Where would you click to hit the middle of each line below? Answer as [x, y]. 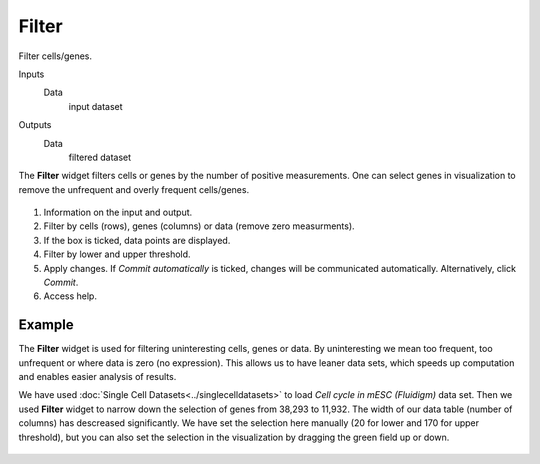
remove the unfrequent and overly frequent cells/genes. [134, 189]
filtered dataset [100, 157]
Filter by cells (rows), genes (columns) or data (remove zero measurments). [199, 226]
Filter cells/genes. [55, 56]
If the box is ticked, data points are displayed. [137, 240]
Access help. [70, 296]
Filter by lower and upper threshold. [117, 254]
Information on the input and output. [118, 212]
